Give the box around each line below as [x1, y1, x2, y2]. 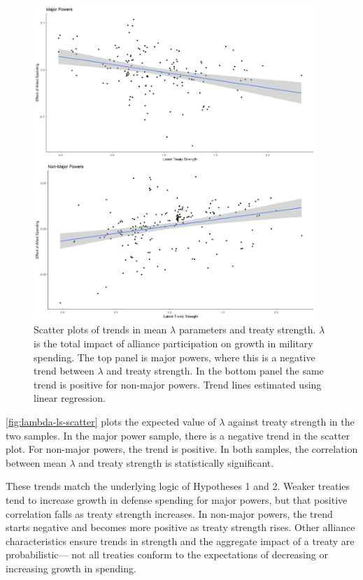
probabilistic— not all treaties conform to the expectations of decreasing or [6, 547, 328, 562]
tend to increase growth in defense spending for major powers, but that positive [6, 492, 348, 507]
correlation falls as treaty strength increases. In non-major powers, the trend [6, 506, 333, 521]
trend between [34, 363, 94, 378]
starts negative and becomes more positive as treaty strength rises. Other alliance [6, 520, 355, 535]
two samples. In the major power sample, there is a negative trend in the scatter [6, 428, 350, 442]
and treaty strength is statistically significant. [78, 455, 274, 470]
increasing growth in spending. [6, 560, 136, 575]
